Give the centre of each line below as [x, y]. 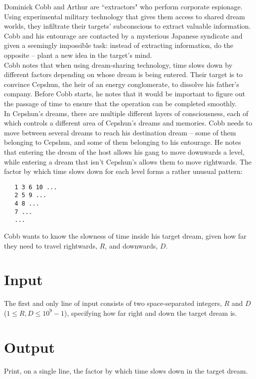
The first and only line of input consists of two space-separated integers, [113, 303]
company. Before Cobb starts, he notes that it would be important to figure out [125, 94]
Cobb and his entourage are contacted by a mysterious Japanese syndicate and [123, 35]
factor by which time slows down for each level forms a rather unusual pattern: [123, 171]
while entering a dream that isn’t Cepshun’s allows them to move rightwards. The [128, 161]
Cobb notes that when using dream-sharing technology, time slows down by [118, 64]
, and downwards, [131, 245]
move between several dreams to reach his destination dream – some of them [120, 132]
